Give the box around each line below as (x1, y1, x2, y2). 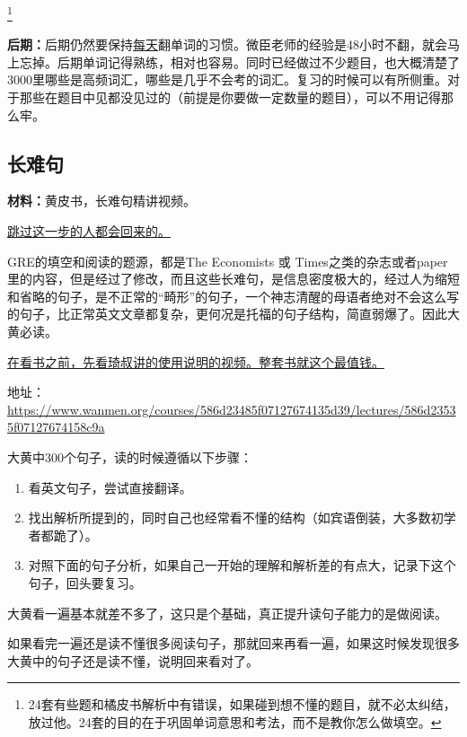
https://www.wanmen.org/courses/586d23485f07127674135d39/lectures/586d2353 (7, 399, 456, 418)
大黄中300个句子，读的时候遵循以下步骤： (7, 447, 252, 466)
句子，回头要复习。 (28, 573, 142, 592)
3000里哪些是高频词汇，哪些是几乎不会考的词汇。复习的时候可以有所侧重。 (7, 70, 447, 89)
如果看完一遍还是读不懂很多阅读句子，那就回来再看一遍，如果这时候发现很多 (7, 634, 460, 653)
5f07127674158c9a (7, 417, 105, 436)
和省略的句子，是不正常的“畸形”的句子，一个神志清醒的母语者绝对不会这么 (7, 286, 447, 305)
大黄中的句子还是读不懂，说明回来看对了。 (7, 651, 259, 670)
